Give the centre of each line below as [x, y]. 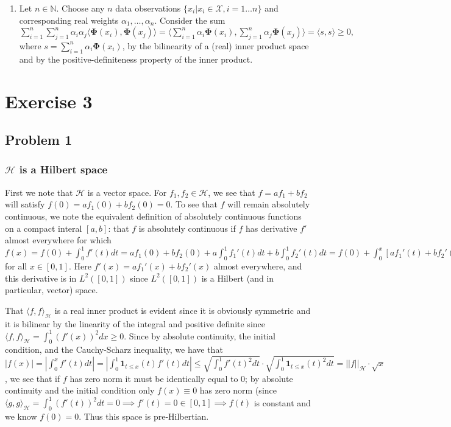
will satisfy [25, 204]
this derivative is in [41, 278]
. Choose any [80, 8]
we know [21, 416]
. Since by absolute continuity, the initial [200, 335]
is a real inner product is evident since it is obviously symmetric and [183, 310]
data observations [148, 8]
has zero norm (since [238, 390]
